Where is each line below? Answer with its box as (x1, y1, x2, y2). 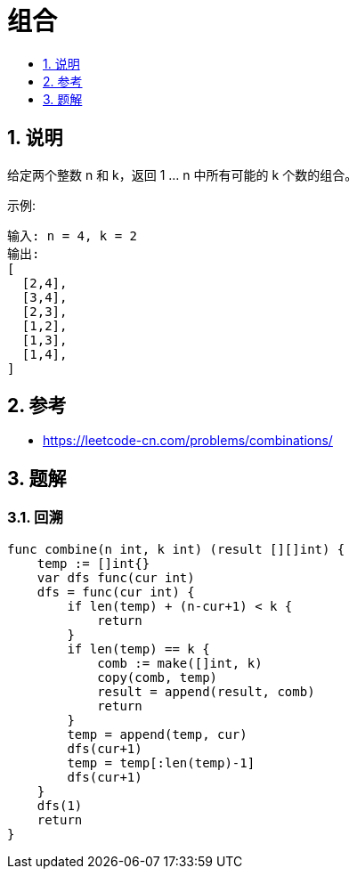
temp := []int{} (37, 556, 150, 571)
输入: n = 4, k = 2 (7, 228, 138, 243)
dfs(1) (37, 798, 83, 813)
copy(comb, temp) (97, 669, 218, 685)
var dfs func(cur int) (37, 570, 195, 585)
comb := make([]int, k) (97, 655, 263, 670)
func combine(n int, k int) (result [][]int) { (7, 541, 345, 556)
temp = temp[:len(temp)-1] (67, 755, 256, 770)
